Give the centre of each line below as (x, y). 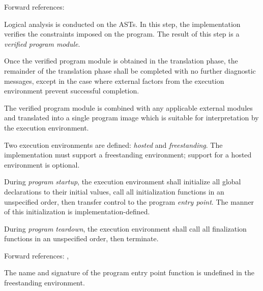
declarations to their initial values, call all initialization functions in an (114, 191)
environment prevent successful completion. (72, 91)
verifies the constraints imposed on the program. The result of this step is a (122, 34)
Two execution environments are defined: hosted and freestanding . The (113, 144)
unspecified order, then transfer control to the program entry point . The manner (129, 201)
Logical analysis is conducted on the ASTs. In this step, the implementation (122, 24)
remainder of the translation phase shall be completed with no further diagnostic (130, 70)
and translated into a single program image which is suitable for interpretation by (131, 118)
